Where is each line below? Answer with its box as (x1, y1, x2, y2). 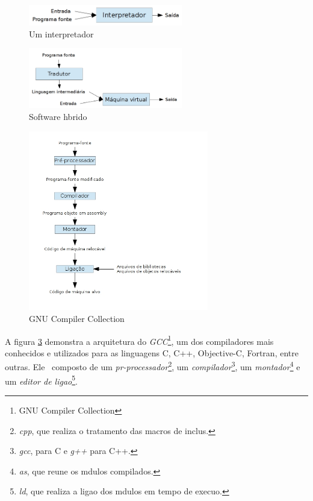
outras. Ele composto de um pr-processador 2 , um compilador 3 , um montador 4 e (5, 359, 300, 373)
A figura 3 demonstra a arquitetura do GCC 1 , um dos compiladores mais (5, 333, 274, 347)
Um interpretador (29, 27, 94, 40)
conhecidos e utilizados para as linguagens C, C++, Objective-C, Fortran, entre (5, 346, 299, 359)
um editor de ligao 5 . (5, 373, 78, 387)
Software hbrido (29, 110, 87, 122)
